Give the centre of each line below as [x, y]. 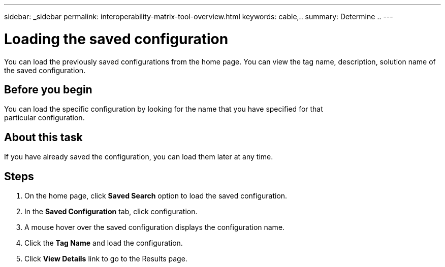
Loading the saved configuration [116, 39]
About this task [43, 137]
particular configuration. [44, 118]
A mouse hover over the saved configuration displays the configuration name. [155, 227]
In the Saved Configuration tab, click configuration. [111, 212]
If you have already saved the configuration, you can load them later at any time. [139, 157]
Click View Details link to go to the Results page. [106, 259]
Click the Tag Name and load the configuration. [104, 243]
